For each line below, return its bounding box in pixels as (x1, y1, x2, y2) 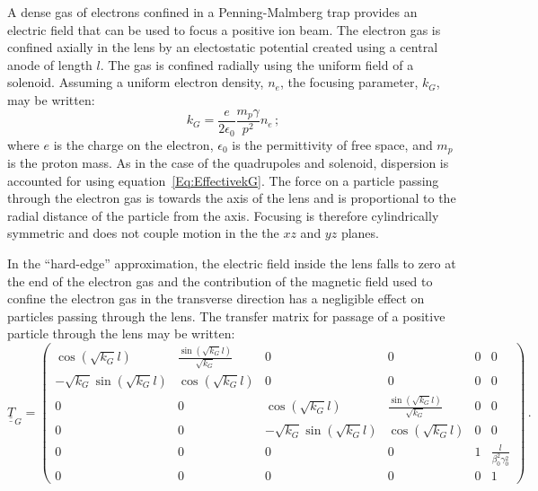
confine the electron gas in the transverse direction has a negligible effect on (7, 289, 425, 308)
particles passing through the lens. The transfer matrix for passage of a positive (7, 306, 445, 325)
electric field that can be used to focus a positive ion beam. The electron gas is (7, 20, 441, 39)
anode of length (7, 55, 93, 74)
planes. (340, 224, 379, 242)
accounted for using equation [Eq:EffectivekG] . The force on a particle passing (7, 171, 439, 189)
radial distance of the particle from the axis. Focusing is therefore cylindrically (7, 206, 439, 224)
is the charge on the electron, (53, 135, 214, 153)
